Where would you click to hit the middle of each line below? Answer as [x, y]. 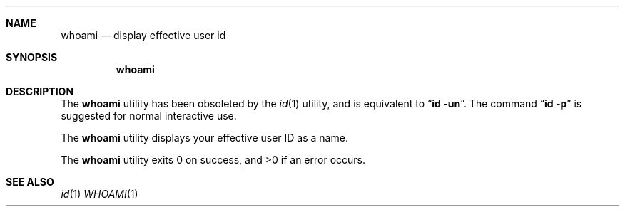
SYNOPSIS [32, 57]
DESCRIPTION [40, 91]
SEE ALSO [30, 182]
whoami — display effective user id [143, 35]
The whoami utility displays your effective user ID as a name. [204, 138]
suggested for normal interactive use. [149, 116]
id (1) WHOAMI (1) [100, 194]
